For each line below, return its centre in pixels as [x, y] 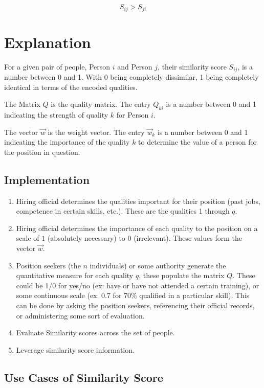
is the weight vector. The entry [96, 132]
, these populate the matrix [182, 275]
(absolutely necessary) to [86, 238]
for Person [133, 115]
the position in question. [42, 152]
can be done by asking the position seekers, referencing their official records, [135, 305]
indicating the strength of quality [56, 115]
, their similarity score [192, 66]
